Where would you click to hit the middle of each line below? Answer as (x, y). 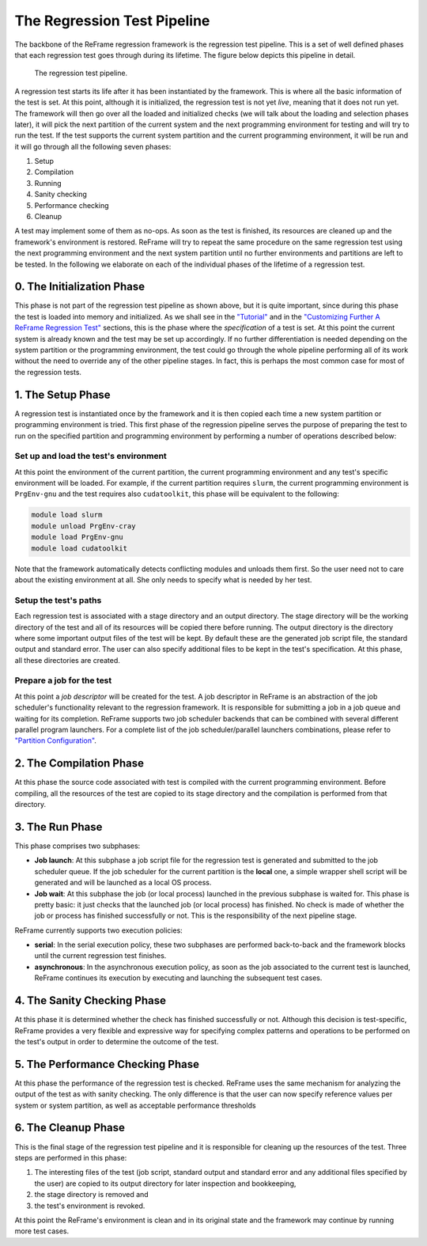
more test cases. (42, 1231)
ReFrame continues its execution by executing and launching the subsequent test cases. (178, 978)
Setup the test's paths (58, 600)
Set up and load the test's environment (91, 456)
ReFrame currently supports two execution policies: (99, 930)
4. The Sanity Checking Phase (90, 1001)
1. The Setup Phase (62, 394)
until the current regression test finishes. (100, 956)
